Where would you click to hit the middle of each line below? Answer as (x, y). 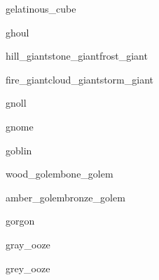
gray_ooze (28, 244)
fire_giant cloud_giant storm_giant (79, 79)
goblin (19, 150)
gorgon (20, 221)
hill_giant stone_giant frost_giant (77, 56)
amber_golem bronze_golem (65, 197)
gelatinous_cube (41, 8)
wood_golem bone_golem (60, 174)
